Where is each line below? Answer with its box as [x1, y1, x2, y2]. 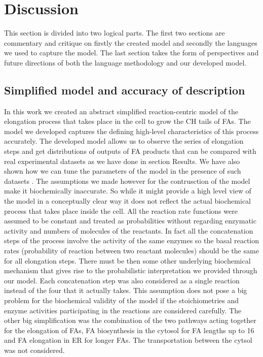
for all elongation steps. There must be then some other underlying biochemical [4, 255, 251, 266]
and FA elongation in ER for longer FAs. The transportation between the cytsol [4, 335, 252, 345]
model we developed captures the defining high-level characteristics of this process [4, 125, 259, 136]
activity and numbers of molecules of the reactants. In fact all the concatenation [4, 225, 253, 236]
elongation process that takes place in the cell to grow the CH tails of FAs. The [4, 116, 251, 126]
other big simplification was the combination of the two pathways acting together [4, 315, 256, 326]
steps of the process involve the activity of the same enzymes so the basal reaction [4, 235, 259, 246]
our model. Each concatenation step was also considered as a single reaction [4, 275, 240, 285]
